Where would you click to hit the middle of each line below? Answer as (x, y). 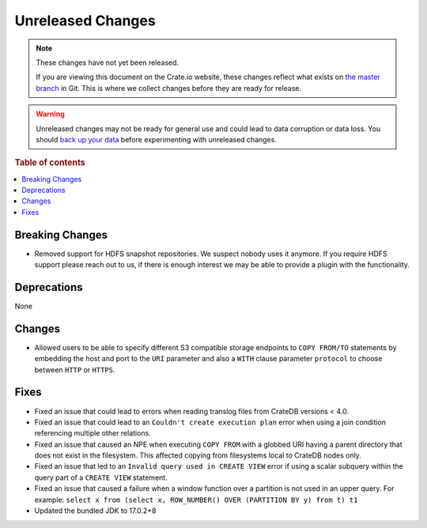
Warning (50, 114)
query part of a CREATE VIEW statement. (101, 477)
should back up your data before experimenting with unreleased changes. (156, 139)
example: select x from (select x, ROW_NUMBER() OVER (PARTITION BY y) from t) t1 (196, 500)
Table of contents (50, 163)
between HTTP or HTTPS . (75, 370)
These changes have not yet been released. (108, 62)
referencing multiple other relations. (93, 433)
